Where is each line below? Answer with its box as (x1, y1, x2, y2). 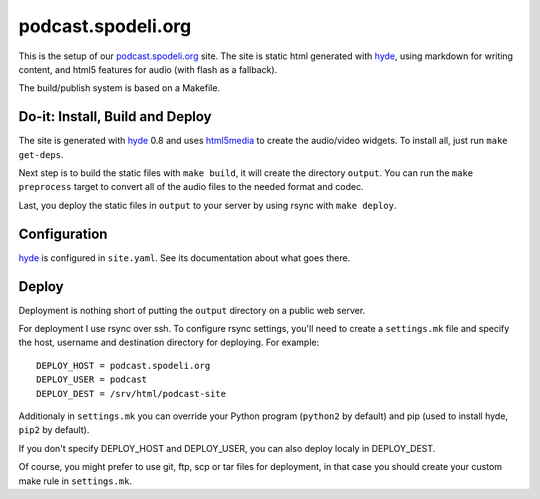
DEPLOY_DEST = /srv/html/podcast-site (36, 388, 227, 399)
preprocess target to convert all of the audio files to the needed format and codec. (18, 181, 364, 193)
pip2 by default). (18, 424, 90, 436)
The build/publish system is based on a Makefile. (18, 82, 220, 94)
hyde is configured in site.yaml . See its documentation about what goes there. (18, 251, 351, 264)
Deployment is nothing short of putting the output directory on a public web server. (18, 304, 366, 316)
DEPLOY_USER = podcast (36, 374, 148, 385)
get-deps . (18, 148, 64, 160)
